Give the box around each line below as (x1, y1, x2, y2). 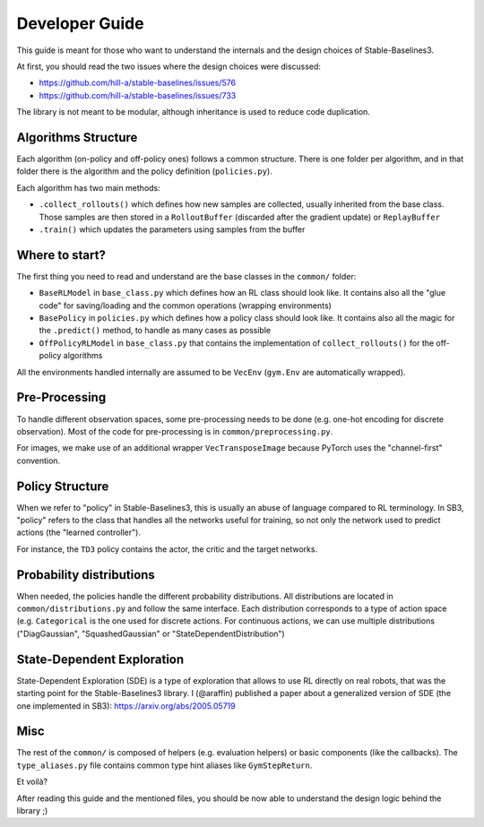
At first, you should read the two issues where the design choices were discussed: (16, 61, 322, 72)
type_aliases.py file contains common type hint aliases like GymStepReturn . (16, 760, 313, 771)
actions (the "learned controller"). (16, 527, 141, 538)
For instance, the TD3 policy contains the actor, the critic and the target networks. (16, 543, 318, 555)
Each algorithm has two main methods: (16, 182, 160, 193)
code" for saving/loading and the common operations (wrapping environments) (39, 300, 332, 311)
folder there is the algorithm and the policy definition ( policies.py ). (16, 166, 272, 177)
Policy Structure (16, 478, 109, 494)
